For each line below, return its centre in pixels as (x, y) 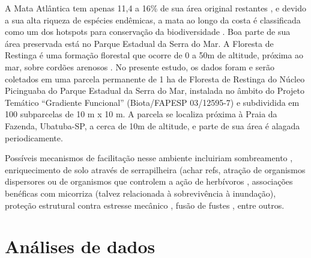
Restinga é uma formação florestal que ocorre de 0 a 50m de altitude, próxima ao (154, 55)
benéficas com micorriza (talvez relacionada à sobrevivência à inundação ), (140, 193)
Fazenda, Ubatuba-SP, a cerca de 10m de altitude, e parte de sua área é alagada (152, 125)
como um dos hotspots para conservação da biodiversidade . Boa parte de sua (148, 32)
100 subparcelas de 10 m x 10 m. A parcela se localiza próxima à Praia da (141, 114)
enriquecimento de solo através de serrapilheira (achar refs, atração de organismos (155, 169)
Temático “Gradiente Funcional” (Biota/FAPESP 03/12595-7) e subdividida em (152, 102)
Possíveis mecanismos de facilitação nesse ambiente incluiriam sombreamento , (149, 158)
